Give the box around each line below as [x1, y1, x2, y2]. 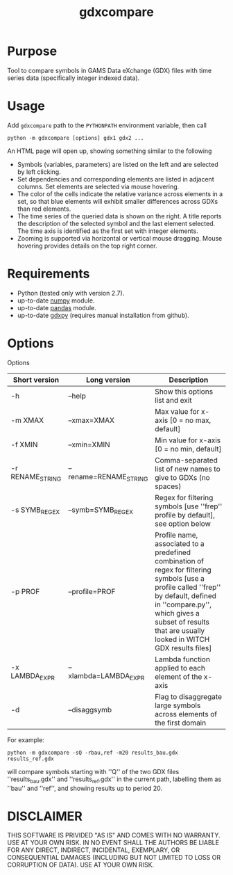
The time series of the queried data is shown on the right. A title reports [17, 211, 222, 220]
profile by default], [155, 510, 215, 520]
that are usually [155, 625, 205, 635]
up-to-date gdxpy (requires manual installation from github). [17, 311, 189, 319]
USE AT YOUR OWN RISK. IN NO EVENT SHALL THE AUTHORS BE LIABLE [7, 839, 220, 847]
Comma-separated [155, 455, 218, 465]
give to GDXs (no [155, 472, 210, 482]
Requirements [7, 266, 90, 282]
